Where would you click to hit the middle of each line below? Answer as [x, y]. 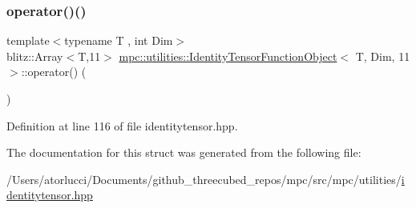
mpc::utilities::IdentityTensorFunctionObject [228, 56]
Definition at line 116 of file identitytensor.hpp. [122, 125]
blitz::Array [35, 56]
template [28, 40]
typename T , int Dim [119, 40]
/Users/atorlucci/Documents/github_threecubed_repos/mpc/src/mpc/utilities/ [204, 179]
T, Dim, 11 [383, 56]
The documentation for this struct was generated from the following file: [184, 152]
